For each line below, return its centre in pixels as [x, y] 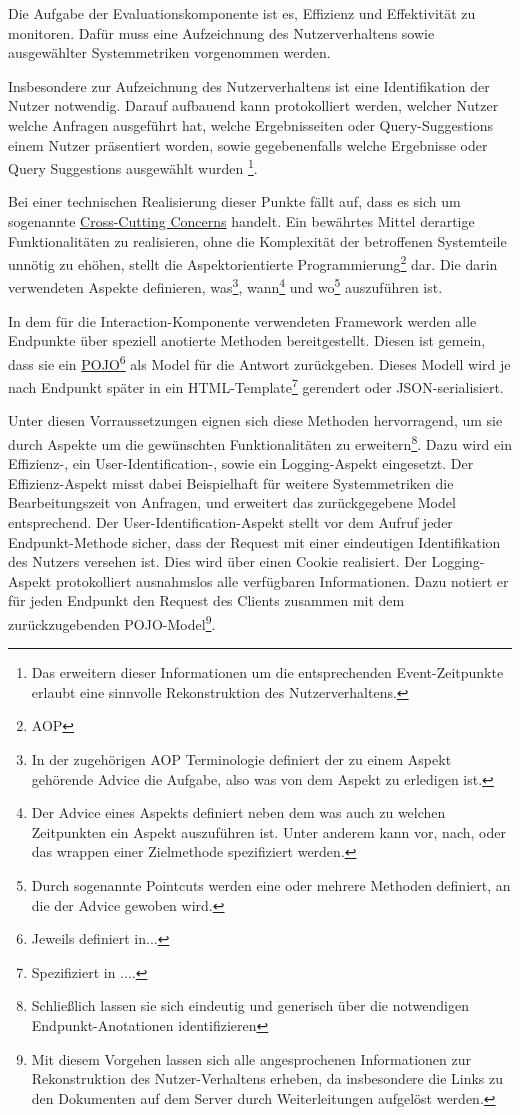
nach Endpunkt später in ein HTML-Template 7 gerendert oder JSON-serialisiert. [256, 385]
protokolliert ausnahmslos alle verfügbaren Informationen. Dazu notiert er [282, 580]
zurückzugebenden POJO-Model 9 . [112, 622]
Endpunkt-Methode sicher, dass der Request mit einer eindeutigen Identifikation [254, 541]
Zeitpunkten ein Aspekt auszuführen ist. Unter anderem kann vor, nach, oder [268, 831]
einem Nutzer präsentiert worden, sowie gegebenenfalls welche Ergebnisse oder [248, 144]
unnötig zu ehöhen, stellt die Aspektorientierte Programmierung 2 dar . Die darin [253, 262]
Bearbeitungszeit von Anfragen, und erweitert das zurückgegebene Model [232, 502]
